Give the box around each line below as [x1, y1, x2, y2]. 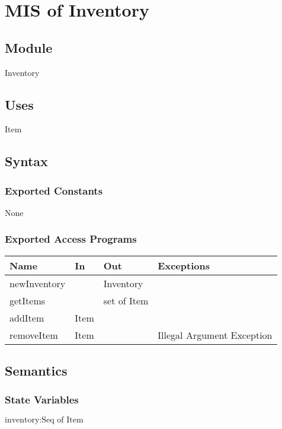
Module [5, 38, 53, 56]
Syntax [5, 152, 48, 170]
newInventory [9, 276, 66, 290]
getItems [9, 293, 46, 307]
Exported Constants [5, 183, 103, 198]
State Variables [5, 392, 79, 407]
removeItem [9, 328, 58, 342]
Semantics [5, 361, 68, 380]
